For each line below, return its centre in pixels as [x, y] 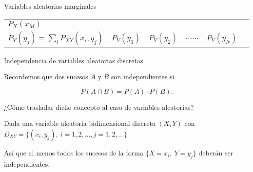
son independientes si [143, 77]
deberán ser [216, 152]
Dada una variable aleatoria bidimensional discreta [80, 123]
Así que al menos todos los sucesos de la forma [74, 152]
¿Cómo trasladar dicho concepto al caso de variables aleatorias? [99, 107]
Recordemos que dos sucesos [46, 77]
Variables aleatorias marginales [50, 6]
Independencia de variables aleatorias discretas [74, 60]
